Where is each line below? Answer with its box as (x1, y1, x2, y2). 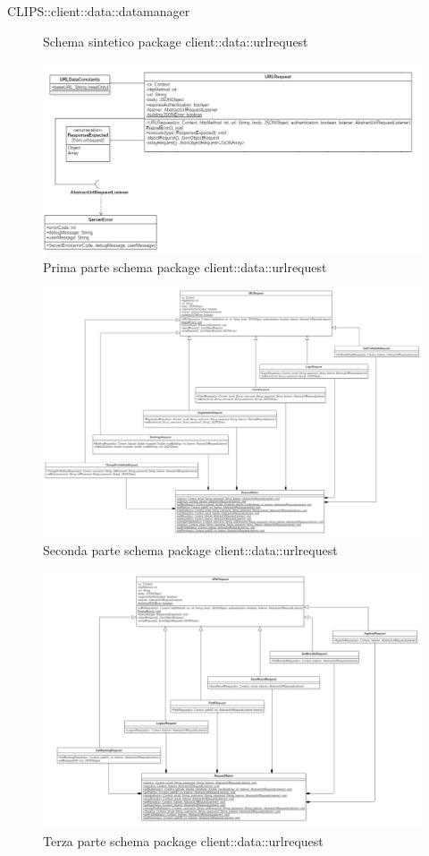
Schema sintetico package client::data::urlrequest (43, 31, 308, 50)
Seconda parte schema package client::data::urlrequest (43, 540, 338, 559)
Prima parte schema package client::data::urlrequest (43, 257, 327, 276)
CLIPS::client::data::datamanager (7, 2, 190, 20)
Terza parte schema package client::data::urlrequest (43, 831, 324, 850)
